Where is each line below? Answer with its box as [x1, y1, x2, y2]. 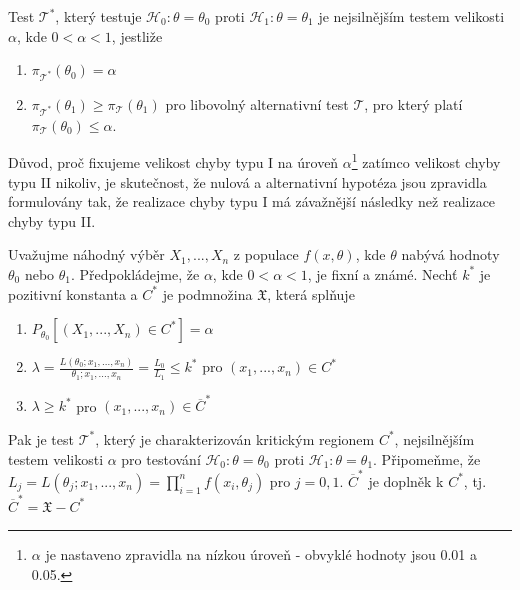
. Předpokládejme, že [71, 263, 200, 284]
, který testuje [55, 6, 142, 26]
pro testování [121, 448, 201, 469]
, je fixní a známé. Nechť [307, 263, 458, 284]
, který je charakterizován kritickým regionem [95, 428, 375, 449]
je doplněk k [368, 470, 444, 491]
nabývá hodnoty [401, 244, 500, 265]
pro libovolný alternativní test [165, 93, 349, 114]
